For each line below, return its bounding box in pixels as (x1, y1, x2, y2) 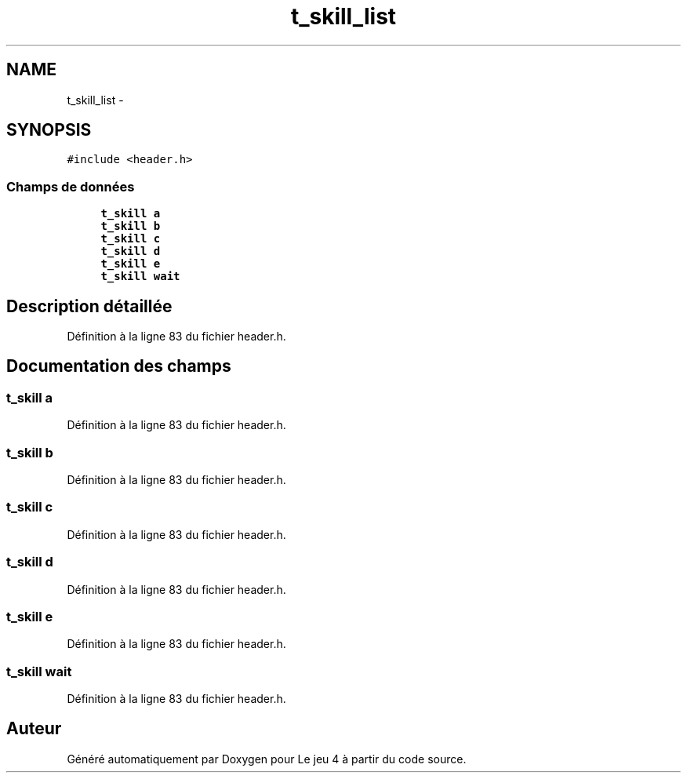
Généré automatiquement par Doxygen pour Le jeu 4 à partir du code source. (67, 752, 467, 766)
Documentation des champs (6, 356, 231, 377)
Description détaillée (6, 296, 173, 316)
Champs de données (6, 178, 135, 195)
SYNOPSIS (6, 120, 92, 140)
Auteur (6, 719, 62, 739)
